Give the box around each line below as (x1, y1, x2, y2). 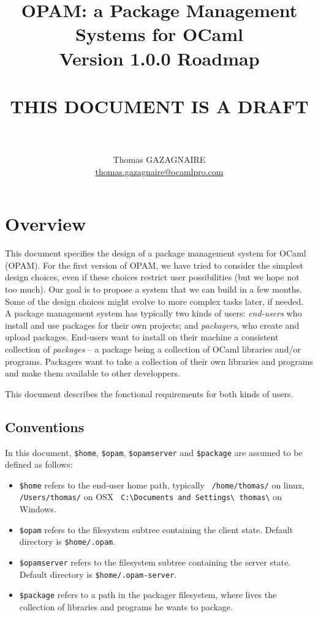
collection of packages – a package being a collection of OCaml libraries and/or (5, 342, 301, 355)
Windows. (19, 503, 56, 515)
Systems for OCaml (75, 21, 243, 47)
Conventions (5, 417, 85, 436)
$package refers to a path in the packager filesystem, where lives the (19, 588, 277, 601)
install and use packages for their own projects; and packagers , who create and (5, 318, 300, 331)
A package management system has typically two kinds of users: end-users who (5, 307, 302, 320)
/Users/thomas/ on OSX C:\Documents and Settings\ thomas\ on (19, 490, 282, 503)
